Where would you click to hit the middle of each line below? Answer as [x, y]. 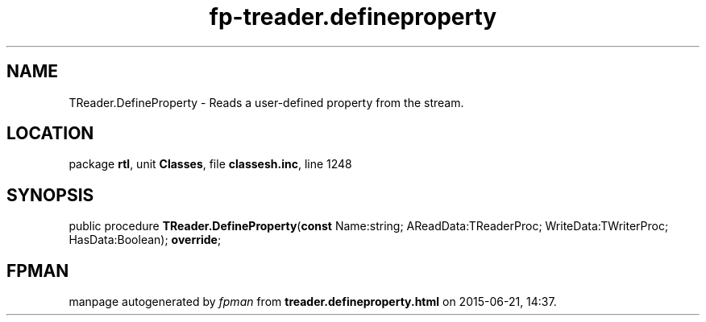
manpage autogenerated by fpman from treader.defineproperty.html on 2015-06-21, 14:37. [313, 302]
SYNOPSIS [50, 195]
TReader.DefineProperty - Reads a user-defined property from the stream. [266, 102]
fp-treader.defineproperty [353, 17]
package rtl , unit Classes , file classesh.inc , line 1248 [210, 164]
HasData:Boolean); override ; [145, 240]
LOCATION [50, 134]
